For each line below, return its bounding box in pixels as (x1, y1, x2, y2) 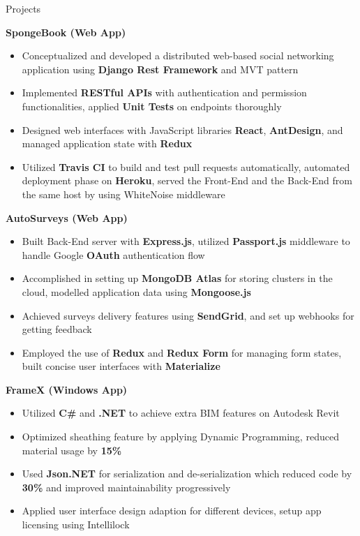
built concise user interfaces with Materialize (22, 359, 220, 373)
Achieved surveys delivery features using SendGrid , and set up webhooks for (22, 308, 354, 322)
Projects (6, 1, 41, 15)
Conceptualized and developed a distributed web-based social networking (22, 48, 334, 63)
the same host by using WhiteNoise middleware (22, 186, 225, 201)
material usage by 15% (22, 442, 122, 457)
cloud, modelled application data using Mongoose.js (22, 284, 251, 299)
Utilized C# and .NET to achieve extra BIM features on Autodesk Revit (22, 405, 340, 420)
